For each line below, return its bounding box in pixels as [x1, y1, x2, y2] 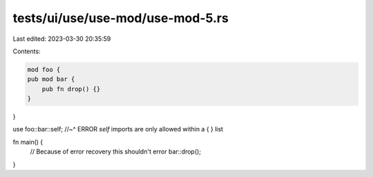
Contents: [12, 47, 41, 55]
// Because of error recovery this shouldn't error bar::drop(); [30, 147, 202, 156]
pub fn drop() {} [41, 85, 101, 93]
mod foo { [27, 66, 61, 73]
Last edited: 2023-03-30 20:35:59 [12, 35, 111, 43]
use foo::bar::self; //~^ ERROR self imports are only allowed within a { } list [12, 125, 224, 133]
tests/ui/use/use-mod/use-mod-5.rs [12, 10, 229, 26]
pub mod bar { [27, 75, 75, 83]
